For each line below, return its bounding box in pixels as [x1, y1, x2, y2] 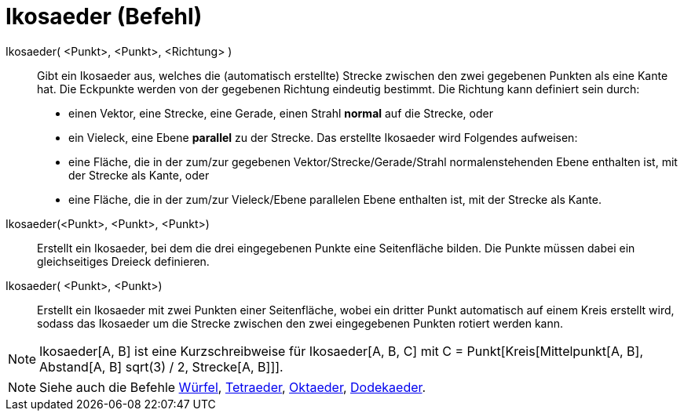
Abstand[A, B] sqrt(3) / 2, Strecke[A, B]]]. [39, 358, 283, 375]
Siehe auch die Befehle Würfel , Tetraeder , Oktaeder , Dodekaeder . [39, 379, 426, 395]
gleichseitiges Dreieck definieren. [37, 254, 210, 268]
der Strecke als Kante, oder [68, 168, 210, 182]
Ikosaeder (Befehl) [5, 3, 203, 30]
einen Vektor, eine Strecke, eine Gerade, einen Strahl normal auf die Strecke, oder [68, 106, 493, 120]
